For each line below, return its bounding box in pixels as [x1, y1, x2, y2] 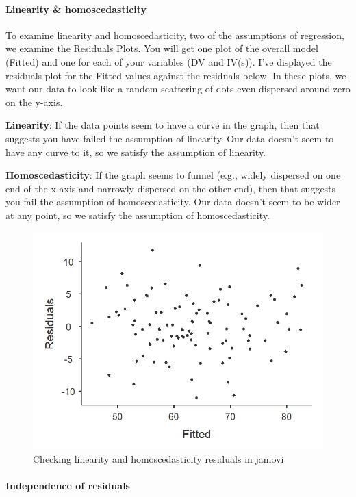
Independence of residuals [5, 479, 130, 493]
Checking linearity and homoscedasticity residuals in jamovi [33, 452, 284, 466]
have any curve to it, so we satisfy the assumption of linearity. [5, 144, 266, 159]
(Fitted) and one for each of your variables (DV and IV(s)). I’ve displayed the [5, 54, 332, 68]
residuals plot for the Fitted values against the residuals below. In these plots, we [5, 68, 346, 82]
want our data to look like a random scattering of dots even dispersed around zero [5, 81, 351, 96]
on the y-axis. [5, 94, 63, 109]
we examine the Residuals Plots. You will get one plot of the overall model [5, 41, 318, 55]
